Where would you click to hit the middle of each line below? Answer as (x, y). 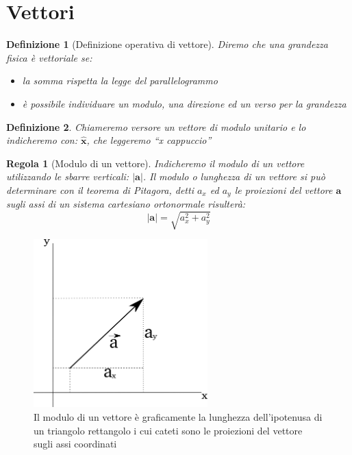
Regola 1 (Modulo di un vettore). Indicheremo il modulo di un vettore (155, 163)
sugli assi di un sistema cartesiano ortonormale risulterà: (126, 204)
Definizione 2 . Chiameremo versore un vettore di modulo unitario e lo (156, 126)
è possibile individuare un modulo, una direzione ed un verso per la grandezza (184, 103)
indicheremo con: (42, 140)
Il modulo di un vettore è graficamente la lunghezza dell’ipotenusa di (178, 417)
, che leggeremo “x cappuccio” (149, 140)
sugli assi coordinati (75, 444)
